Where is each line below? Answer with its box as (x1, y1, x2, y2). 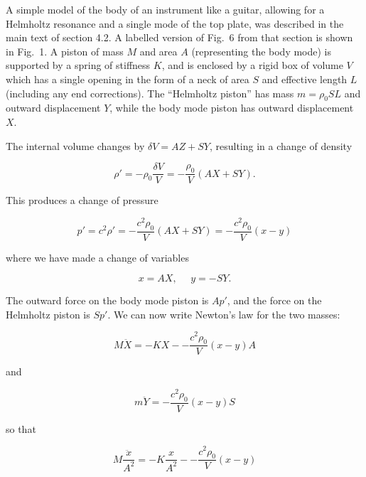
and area (139, 43, 178, 58)
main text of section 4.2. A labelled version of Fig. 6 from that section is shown (6, 30, 353, 45)
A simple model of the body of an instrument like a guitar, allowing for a (6, 2, 325, 16)
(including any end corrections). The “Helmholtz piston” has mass (6, 85, 294, 100)
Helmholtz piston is (6, 306, 90, 321)
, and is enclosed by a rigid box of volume (161, 58, 343, 73)
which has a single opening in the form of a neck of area (6, 71, 249, 86)
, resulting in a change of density (209, 138, 352, 153)
